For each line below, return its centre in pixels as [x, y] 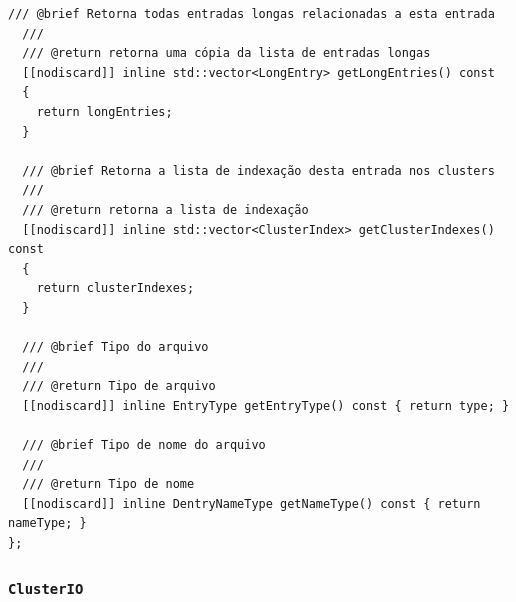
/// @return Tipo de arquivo [119, 386]
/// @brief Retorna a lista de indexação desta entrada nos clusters [258, 170]
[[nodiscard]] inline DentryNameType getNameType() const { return [251, 503]
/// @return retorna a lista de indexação [165, 209]
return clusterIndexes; [115, 288]
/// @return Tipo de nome [108, 484]
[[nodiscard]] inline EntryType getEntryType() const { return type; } [266, 405]
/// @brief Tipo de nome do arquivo [144, 445]
